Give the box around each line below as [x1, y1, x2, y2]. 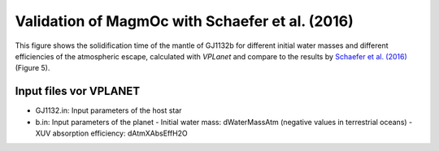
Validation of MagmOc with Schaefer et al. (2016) [15, 12, 354, 30]
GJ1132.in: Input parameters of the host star [35, 106, 182, 115]
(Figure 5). [15, 63, 50, 73]
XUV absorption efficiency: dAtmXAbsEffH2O [35, 128, 189, 138]
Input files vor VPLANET [15, 84, 141, 98]
